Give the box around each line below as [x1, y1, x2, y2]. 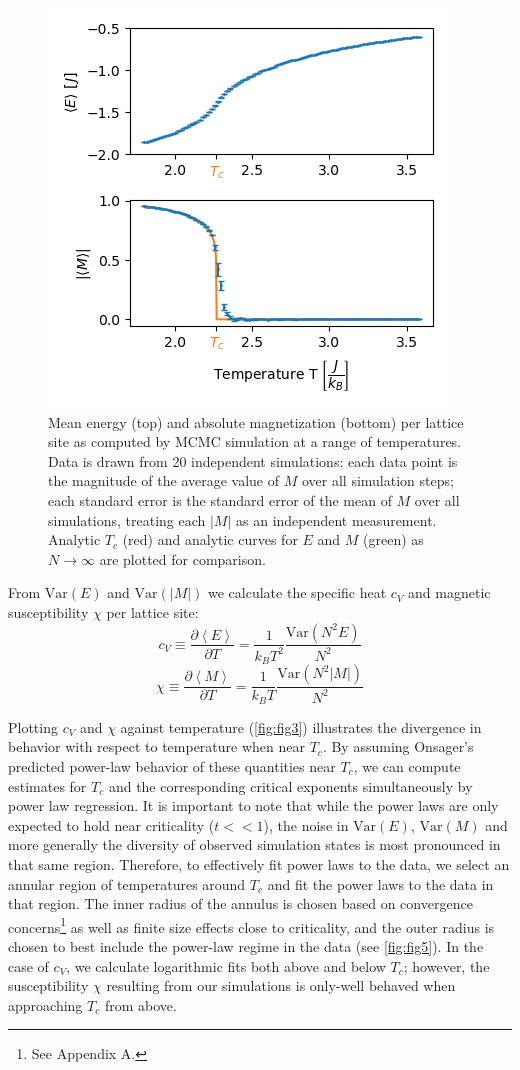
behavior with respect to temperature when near [8, 736, 305, 757]
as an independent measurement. [236, 509, 437, 530]
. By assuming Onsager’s [322, 736, 474, 757]
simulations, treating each [48, 509, 206, 530]
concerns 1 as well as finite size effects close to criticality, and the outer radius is [8, 913, 495, 937]
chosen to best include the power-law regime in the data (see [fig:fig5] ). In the [8, 936, 484, 957]
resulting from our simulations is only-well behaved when [106, 975, 456, 996]
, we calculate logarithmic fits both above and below [66, 955, 386, 976]
